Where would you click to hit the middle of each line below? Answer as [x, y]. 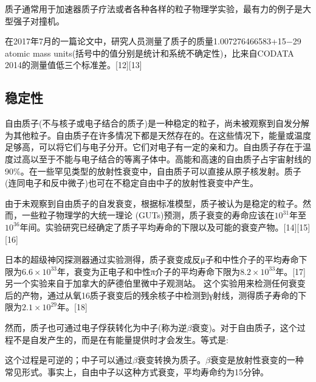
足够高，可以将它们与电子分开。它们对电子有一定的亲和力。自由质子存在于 [154, 147]
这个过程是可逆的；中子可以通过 [69, 360]
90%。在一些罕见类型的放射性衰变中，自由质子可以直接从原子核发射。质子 [153, 171]
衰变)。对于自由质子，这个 [244, 328]
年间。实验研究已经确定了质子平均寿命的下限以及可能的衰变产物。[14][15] [165, 227]
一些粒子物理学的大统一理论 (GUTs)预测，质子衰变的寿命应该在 [148, 215]
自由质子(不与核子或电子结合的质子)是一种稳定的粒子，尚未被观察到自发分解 [157, 123]
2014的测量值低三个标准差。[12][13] [74, 65]
